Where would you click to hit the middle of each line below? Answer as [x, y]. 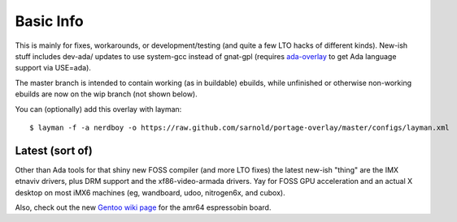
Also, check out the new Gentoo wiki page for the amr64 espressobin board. [143, 207]
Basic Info [50, 21]
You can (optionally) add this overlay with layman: [98, 109]
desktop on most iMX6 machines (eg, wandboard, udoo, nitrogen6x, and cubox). [150, 192]
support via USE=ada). [53, 68]
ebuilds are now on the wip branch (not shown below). [107, 94]
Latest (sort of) [54, 150]
